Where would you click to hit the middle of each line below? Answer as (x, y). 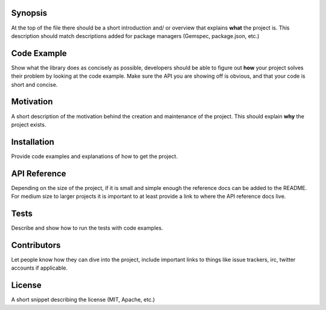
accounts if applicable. (40, 268)
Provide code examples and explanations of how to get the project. (94, 156)
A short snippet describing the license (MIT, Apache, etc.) (83, 300)
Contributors (36, 245)
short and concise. (34, 84)
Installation (33, 142)
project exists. (29, 124)
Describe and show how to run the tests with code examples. (87, 228)
